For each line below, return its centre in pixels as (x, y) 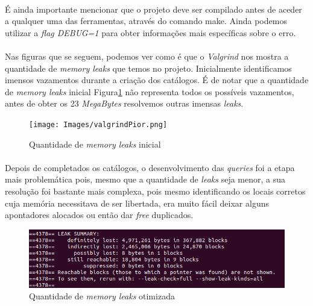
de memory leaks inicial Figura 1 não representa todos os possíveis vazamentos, (150, 91)
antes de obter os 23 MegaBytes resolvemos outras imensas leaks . (124, 103)
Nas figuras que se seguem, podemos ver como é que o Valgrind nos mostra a (147, 56)
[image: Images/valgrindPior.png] (98, 124)
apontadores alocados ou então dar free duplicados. (99, 215)
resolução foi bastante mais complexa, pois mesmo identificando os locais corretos (155, 191)
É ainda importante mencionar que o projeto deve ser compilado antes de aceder (153, 9)
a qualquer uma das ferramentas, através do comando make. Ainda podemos (146, 21)
